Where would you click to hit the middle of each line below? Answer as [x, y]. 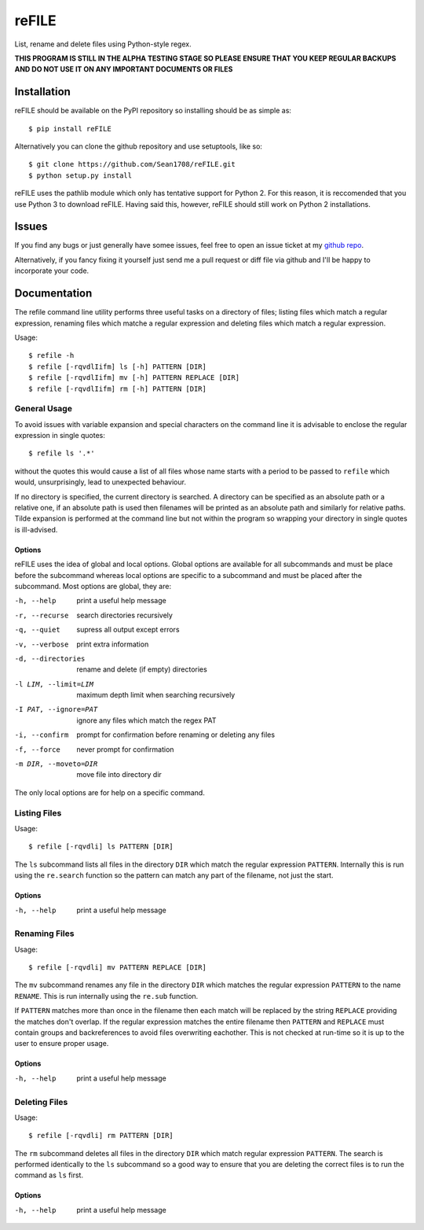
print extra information [113, 644]
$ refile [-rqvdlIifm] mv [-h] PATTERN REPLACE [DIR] [134, 378]
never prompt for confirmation [125, 749]
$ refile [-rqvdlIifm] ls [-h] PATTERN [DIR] [118, 366]
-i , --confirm [42, 735]
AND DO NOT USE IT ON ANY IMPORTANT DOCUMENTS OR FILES [124, 69]
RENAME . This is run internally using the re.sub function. [106, 996]
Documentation [53, 294]
